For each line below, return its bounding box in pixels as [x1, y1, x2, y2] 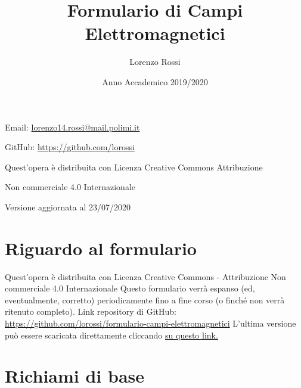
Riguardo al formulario [5, 235, 197, 260]
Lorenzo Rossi [129, 55, 181, 68]
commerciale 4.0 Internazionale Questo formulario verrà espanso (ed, [5, 282, 255, 294]
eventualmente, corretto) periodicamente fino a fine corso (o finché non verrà [5, 293, 285, 306]
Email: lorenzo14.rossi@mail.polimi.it [5, 120, 140, 133]
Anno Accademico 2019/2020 [102, 75, 208, 88]
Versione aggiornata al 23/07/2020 [5, 200, 131, 213]
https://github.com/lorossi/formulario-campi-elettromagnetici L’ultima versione [5, 316, 296, 329]
